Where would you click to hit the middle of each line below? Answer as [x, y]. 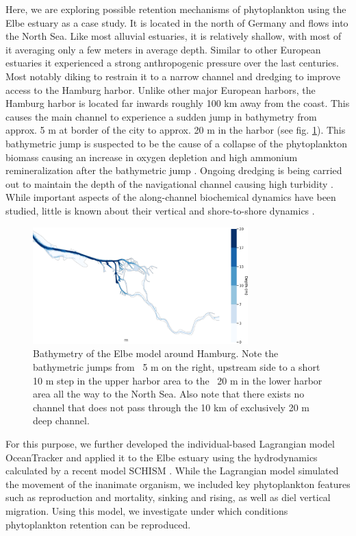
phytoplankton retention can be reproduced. [98, 524]
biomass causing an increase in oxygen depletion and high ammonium [152, 157]
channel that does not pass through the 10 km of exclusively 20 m [171, 407]
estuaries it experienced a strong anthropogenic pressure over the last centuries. [172, 63]
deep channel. [61, 421]
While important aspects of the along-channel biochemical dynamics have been [171, 197]
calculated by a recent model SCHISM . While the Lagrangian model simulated [172, 471]
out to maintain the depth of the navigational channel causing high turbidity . [169, 183]
